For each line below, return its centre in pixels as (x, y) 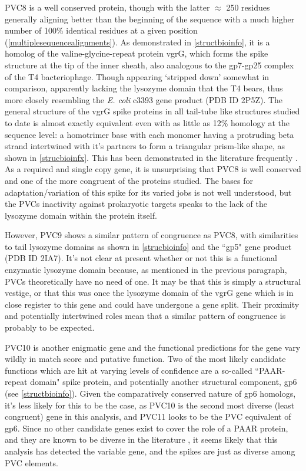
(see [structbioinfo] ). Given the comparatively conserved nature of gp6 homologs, (150, 393)
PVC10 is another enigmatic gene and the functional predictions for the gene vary (153, 347)
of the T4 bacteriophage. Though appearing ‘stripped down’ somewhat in (137, 76)
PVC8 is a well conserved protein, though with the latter (107, 7)
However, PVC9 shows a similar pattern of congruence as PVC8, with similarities (152, 235)
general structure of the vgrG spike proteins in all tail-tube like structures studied (152, 111)
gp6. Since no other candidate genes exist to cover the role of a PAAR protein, (147, 428)
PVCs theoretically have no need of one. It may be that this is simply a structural (153, 281)
